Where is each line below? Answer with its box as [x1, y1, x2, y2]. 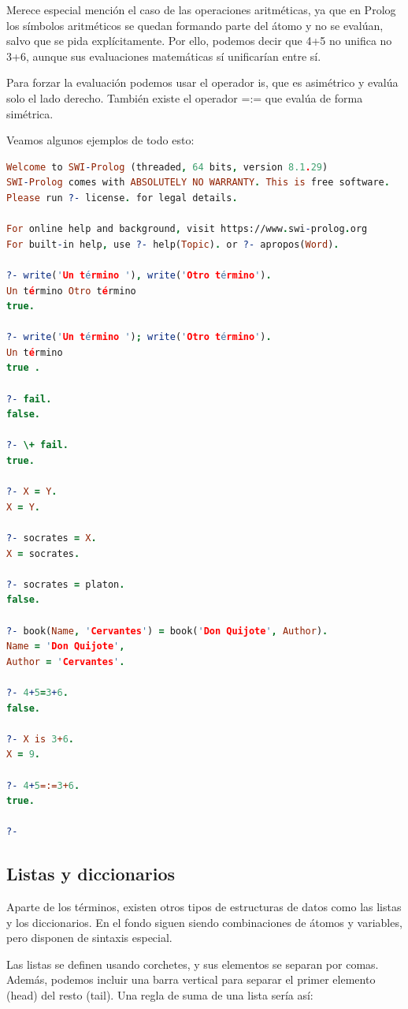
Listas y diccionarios [6, 861, 176, 886]
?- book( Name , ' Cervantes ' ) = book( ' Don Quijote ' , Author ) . [6, 625, 328, 637]
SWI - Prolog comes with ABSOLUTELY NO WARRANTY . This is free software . [6, 177, 390, 189]
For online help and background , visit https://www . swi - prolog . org [6, 223, 368, 235]
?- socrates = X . [6, 533, 97, 544]
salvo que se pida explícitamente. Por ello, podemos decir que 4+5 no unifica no [6, 32, 392, 49]
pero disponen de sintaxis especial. [6, 929, 172, 946]
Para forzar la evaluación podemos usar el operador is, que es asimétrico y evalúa [6, 74, 399, 91]
